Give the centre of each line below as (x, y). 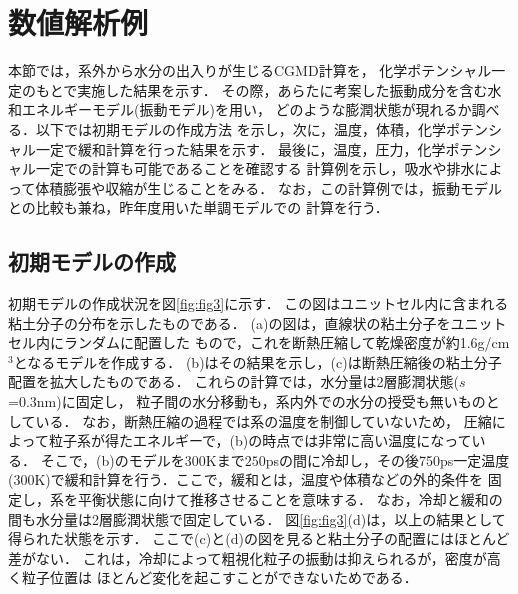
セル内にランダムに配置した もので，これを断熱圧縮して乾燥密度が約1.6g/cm (259, 342)
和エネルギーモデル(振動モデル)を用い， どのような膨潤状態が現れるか (240, 109)
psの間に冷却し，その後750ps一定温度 (387, 459)
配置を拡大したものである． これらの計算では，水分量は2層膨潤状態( (233, 381)
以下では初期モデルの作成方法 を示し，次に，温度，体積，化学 (240, 128)
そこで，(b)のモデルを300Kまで (142, 459)
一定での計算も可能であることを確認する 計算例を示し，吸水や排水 (255, 168)
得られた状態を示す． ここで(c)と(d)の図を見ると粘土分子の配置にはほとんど (259, 538)
